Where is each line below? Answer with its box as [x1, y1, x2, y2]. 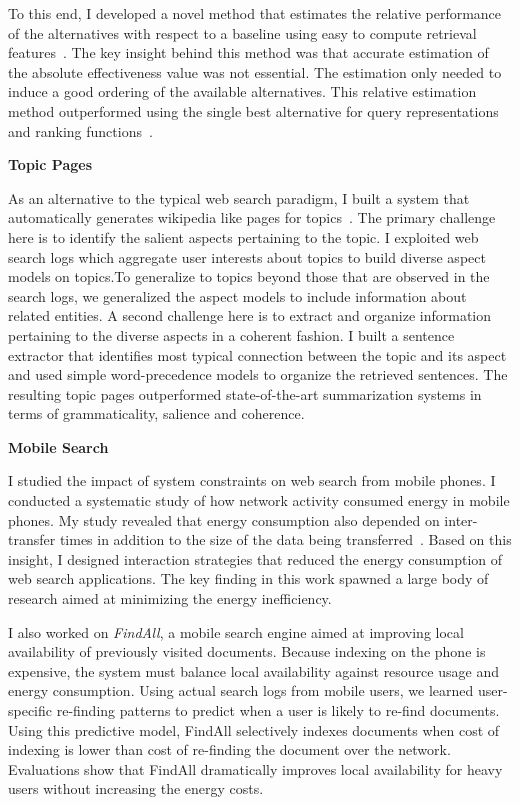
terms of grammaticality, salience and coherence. [8, 403, 305, 424]
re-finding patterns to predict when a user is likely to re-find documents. [56, 700, 500, 720]
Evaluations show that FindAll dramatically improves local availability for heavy [8, 758, 503, 779]
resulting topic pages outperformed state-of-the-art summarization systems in [8, 383, 482, 404]
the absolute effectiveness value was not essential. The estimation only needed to [8, 61, 502, 82]
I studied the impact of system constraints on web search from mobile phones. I [8, 470, 496, 491]
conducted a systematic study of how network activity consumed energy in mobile [8, 490, 510, 511]
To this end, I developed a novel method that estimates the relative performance [8, 3, 502, 23]
